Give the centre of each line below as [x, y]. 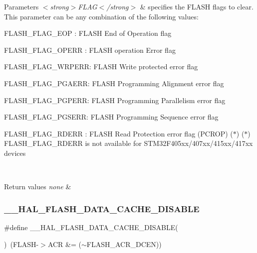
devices [15, 153]
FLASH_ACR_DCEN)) [124, 244]
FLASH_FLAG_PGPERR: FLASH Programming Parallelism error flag [115, 100]
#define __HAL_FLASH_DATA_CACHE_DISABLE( [91, 227]
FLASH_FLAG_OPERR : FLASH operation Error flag [90, 50]
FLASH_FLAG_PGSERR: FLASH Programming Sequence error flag [111, 117]
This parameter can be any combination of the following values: [101, 16]
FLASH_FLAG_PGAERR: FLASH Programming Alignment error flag [114, 83]
